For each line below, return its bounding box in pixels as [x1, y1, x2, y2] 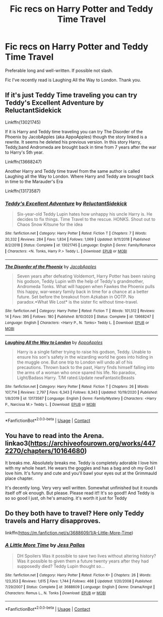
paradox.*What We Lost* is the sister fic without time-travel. [16, 299, 138, 305]
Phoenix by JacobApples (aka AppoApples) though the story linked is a [5, 134, 147, 140]
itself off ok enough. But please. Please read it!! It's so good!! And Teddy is [5, 490, 154, 496]
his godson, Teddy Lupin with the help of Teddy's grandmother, [16, 278, 144, 284]
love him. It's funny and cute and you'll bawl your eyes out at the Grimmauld [5, 470, 157, 476]
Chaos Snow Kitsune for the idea [16, 221, 83, 227]
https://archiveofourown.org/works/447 [30, 439, 156, 448]
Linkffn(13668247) [5, 159, 42, 164]
